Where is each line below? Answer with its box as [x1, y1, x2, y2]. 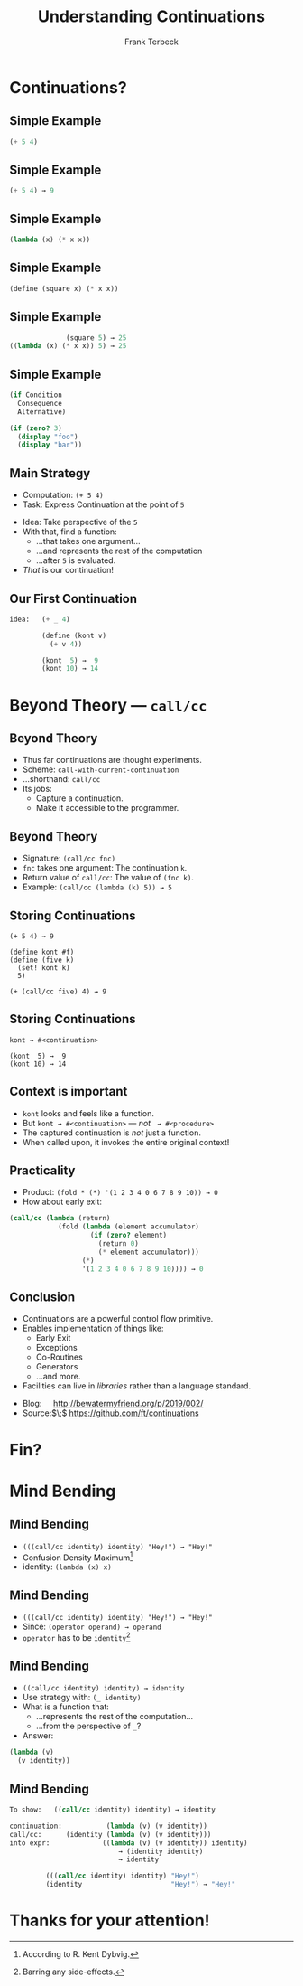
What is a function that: [22, 1701, 110, 1712]
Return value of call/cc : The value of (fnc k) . [22, 872, 194, 883]
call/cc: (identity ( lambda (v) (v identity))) [9, 1830, 212, 1839]
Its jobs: [22, 784, 52, 795]
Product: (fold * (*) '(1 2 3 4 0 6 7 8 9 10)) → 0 [22, 1187, 218, 1198]
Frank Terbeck [124, 36, 179, 47]
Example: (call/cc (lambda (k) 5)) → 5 [22, 881, 173, 892]
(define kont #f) [9, 947, 75, 956]
